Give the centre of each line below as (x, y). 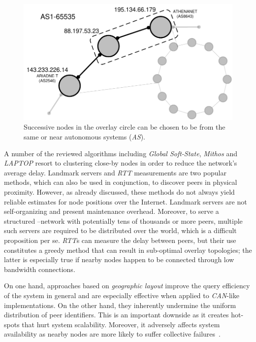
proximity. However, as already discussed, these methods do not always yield (119, 191)
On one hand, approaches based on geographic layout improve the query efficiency (127, 286)
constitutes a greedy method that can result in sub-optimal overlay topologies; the (128, 250)
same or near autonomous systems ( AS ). (84, 137)
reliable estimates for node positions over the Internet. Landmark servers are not (126, 201)
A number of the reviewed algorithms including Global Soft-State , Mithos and (121, 153)
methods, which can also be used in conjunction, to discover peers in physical (121, 182)
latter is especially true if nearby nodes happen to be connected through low (119, 259)
